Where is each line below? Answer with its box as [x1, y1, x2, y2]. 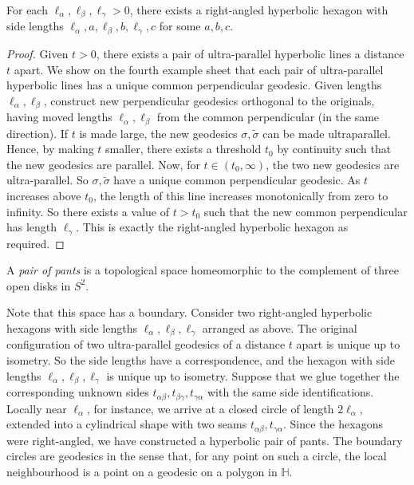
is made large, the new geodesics [79, 124, 238, 141]
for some [159, 18, 201, 34]
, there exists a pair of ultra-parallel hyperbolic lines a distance [96, 45, 404, 61]
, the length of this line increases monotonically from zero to [93, 187, 388, 203]
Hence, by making [6, 140, 94, 157]
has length [6, 219, 57, 235]
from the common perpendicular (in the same [156, 108, 380, 125]
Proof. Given [6, 45, 69, 61]
